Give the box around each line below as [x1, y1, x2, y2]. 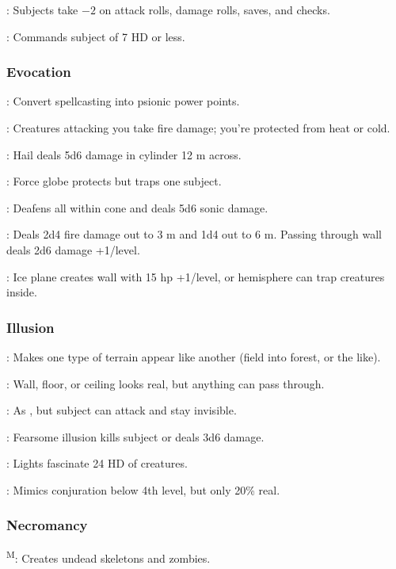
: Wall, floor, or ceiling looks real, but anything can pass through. [6, 375, 325, 391]
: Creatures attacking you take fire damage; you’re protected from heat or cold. [6, 120, 390, 136]
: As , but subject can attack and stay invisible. [6, 402, 237, 418]
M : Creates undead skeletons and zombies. [6, 547, 211, 566]
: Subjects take [6, 2, 78, 17]
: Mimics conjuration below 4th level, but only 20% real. [6, 481, 280, 498]
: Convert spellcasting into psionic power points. [6, 93, 240, 109]
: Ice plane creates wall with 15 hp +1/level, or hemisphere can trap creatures [6, 268, 385, 284]
